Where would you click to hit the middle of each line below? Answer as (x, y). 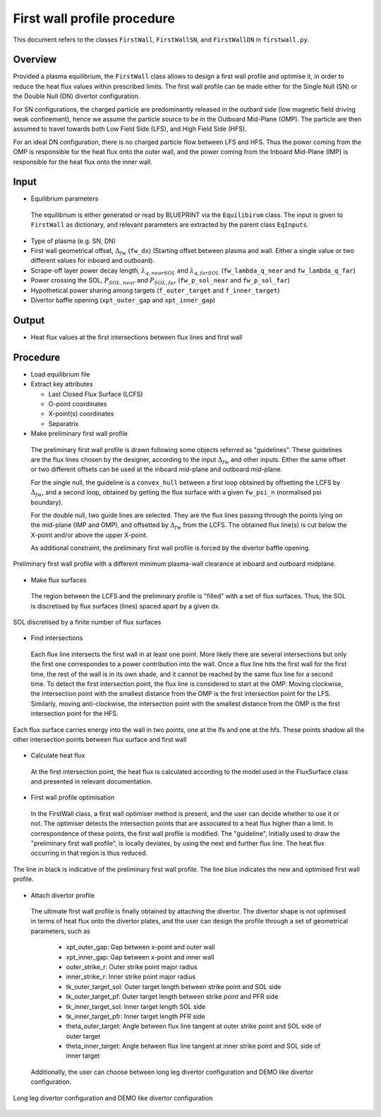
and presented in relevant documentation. (92, 781)
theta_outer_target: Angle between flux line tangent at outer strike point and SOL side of (194, 1026)
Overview (35, 60)
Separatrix (64, 423)
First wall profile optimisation (73, 798)
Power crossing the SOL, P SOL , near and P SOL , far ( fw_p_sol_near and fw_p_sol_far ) (161, 281)
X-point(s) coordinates (81, 414)
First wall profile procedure (94, 18)
